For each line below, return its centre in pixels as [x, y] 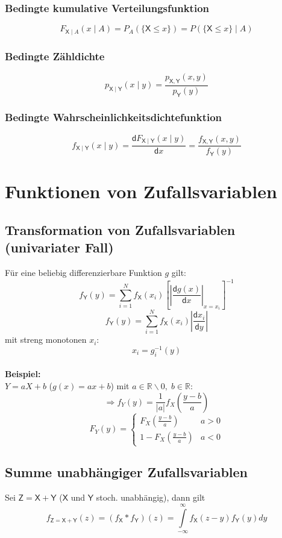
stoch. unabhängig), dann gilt [151, 497]
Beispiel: [23, 374]
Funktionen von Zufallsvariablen [141, 191]
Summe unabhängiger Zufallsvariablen [127, 472]
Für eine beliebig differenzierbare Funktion [83, 273]
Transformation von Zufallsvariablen [120, 229]
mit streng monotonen [46, 339]
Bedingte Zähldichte [55, 56]
